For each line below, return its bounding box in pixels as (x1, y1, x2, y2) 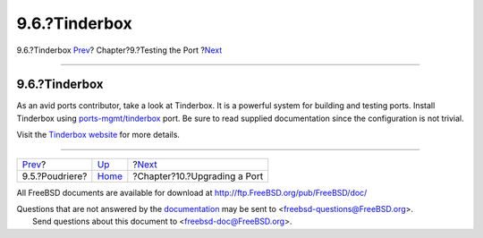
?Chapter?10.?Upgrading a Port (132, 170, 264, 183)
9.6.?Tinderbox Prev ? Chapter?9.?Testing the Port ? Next (16, 45, 223, 55)
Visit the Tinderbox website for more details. (16, 130, 181, 140)
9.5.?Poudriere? (21, 170, 88, 183)
